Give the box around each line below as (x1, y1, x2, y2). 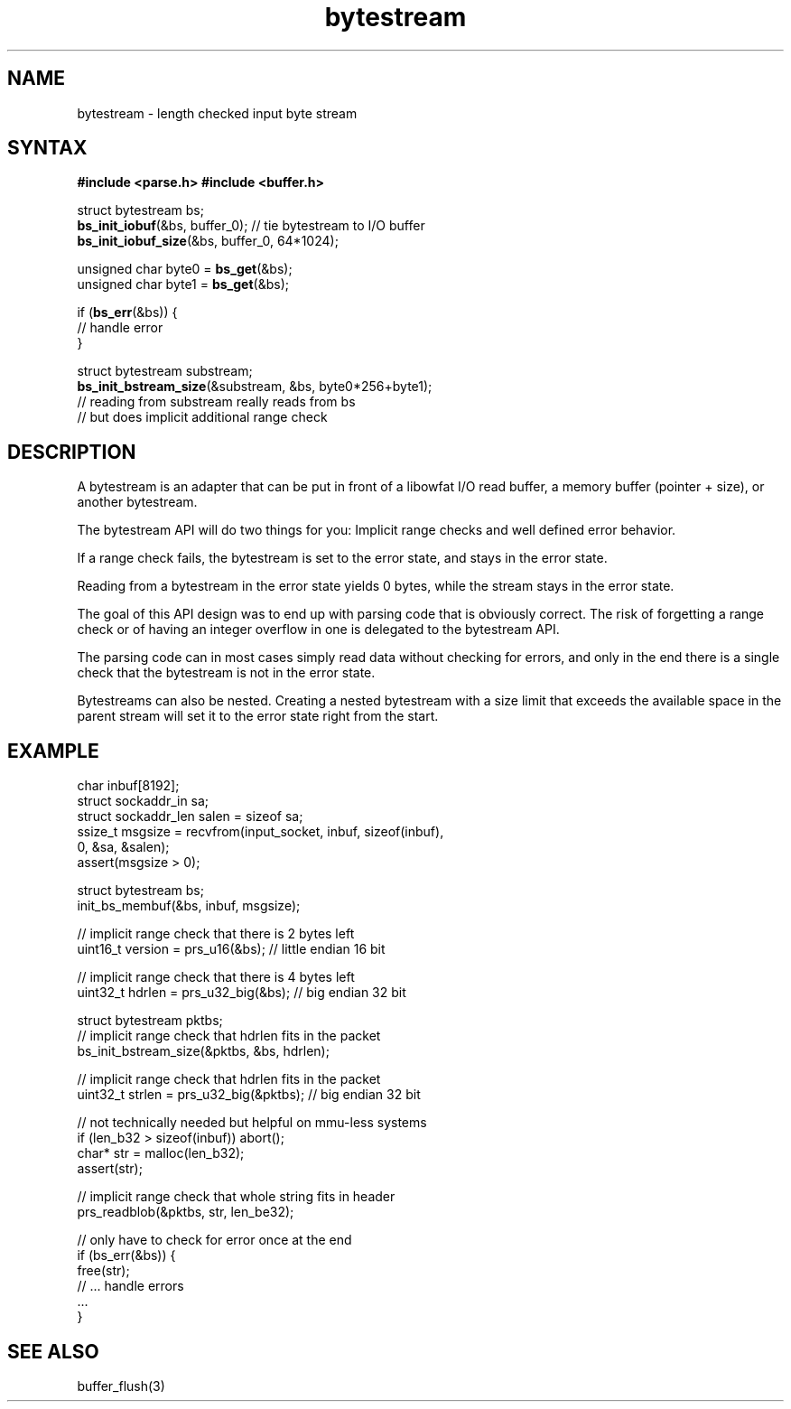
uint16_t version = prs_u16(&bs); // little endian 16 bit (77, 941, 386, 957)
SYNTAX (7, 136, 88, 160)
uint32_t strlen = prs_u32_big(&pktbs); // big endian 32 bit (77, 1087, 421, 1103)
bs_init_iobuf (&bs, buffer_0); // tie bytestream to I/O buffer (77, 218, 425, 234)
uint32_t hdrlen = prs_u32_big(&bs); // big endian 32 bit (77, 984, 406, 1001)
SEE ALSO (7, 1339, 99, 1363)
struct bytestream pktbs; (77, 1012, 223, 1029)
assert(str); (77, 1161, 143, 1177)
